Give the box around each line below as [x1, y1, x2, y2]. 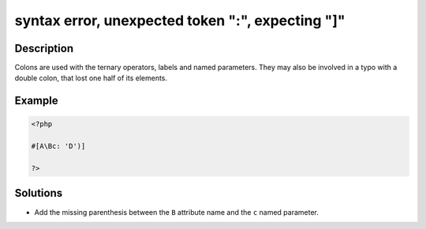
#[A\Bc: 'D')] [31, 142, 86, 151]
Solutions [14, 187, 63, 200]
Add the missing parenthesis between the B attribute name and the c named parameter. [34, 207, 319, 216]
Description [14, 42, 74, 55]
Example [14, 94, 58, 108]
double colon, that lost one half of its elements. [14, 73, 168, 83]
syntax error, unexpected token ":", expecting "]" [14, 12, 346, 29]
